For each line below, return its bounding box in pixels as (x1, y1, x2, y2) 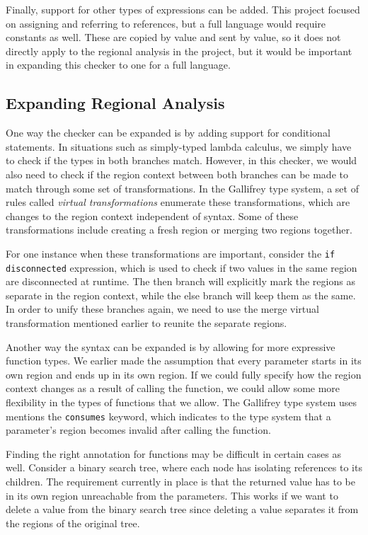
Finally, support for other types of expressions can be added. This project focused (6, 2, 360, 16)
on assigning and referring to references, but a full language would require (6, 16, 326, 30)
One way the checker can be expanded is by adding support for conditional (6, 125, 330, 140)
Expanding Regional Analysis (6, 92, 225, 114)
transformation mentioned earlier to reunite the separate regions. (6, 316, 287, 330)
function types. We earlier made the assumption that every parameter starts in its (6, 353, 362, 368)
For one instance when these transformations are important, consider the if (6, 246, 335, 260)
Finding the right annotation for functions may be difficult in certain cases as (6, 446, 341, 461)
